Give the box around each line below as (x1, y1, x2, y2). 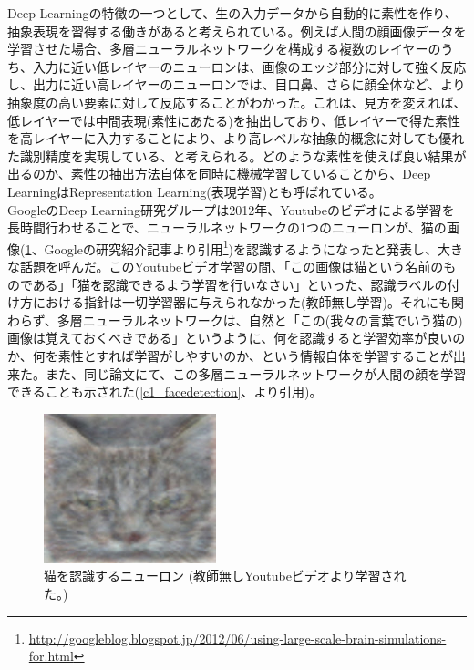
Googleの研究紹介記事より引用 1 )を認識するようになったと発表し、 (44, 236, 438, 258)
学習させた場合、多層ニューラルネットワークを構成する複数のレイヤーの (7, 39, 441, 58)
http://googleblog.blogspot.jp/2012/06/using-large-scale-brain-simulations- (28, 628, 447, 647)
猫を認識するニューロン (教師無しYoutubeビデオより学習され (44, 566, 407, 585)
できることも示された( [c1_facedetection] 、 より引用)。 (7, 382, 323, 401)
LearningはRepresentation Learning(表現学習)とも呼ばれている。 (7, 181, 382, 201)
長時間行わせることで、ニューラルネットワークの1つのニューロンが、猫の (7, 218, 447, 237)
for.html (28, 646, 74, 665)
